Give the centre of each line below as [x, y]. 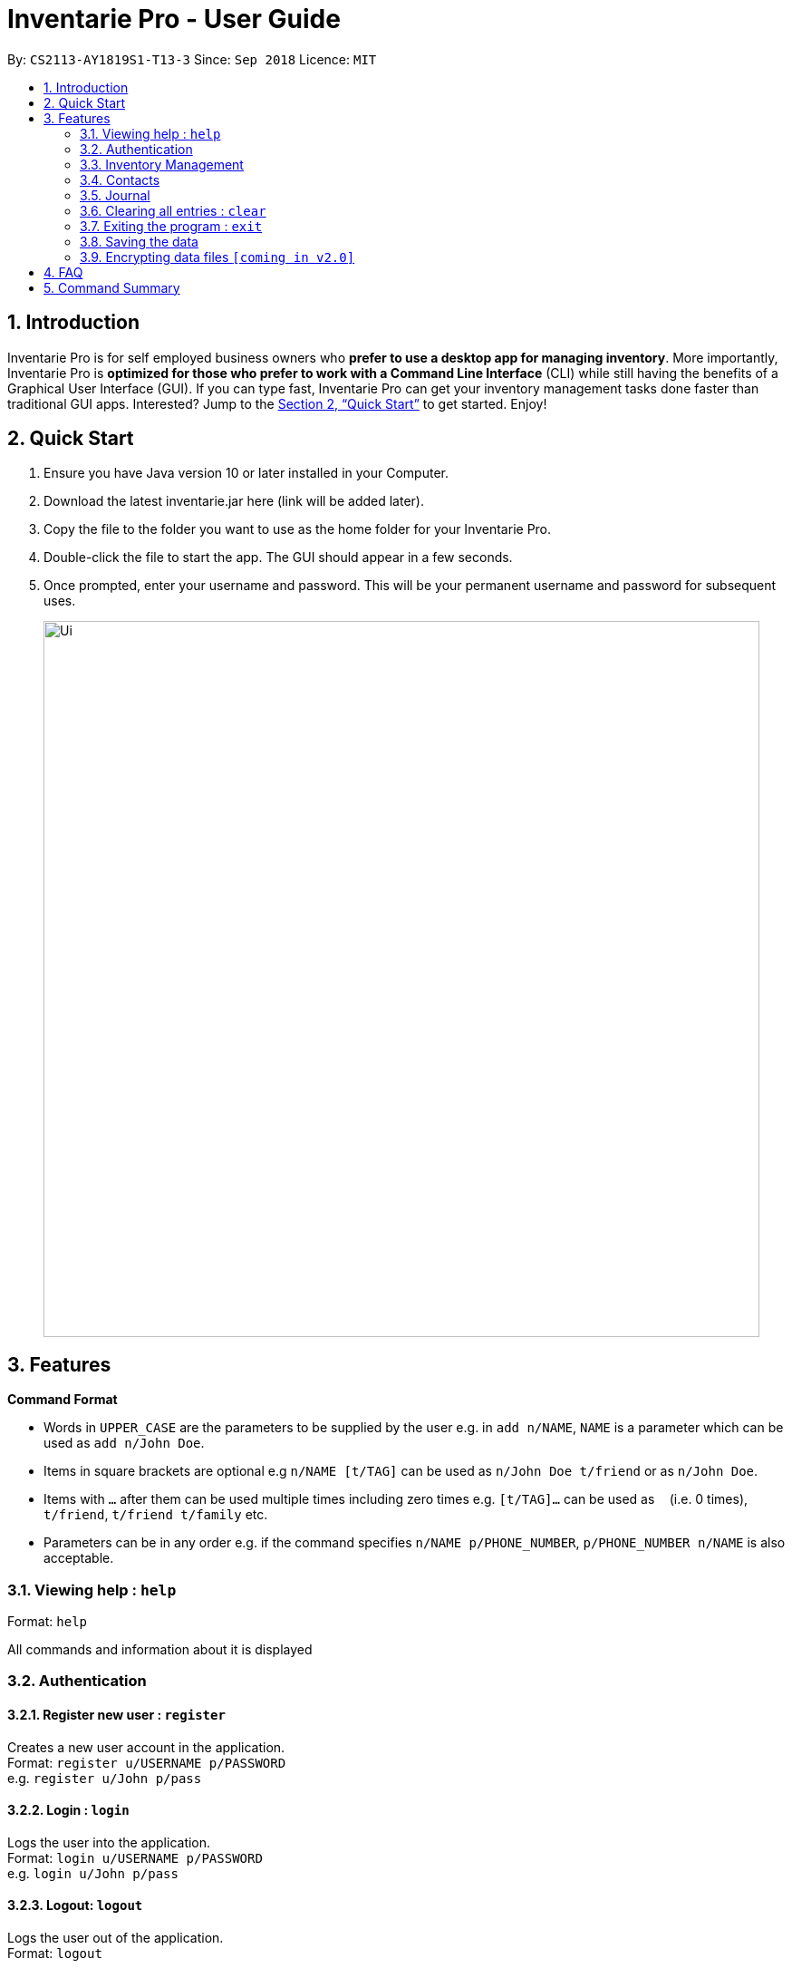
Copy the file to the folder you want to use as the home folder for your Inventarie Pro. [298, 529]
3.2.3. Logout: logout [75, 1905]
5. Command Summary [112, 287]
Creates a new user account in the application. [146, 1747]
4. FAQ [63, 272]
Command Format [63, 1400]
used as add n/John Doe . [124, 1443]
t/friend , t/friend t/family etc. [156, 1515]
